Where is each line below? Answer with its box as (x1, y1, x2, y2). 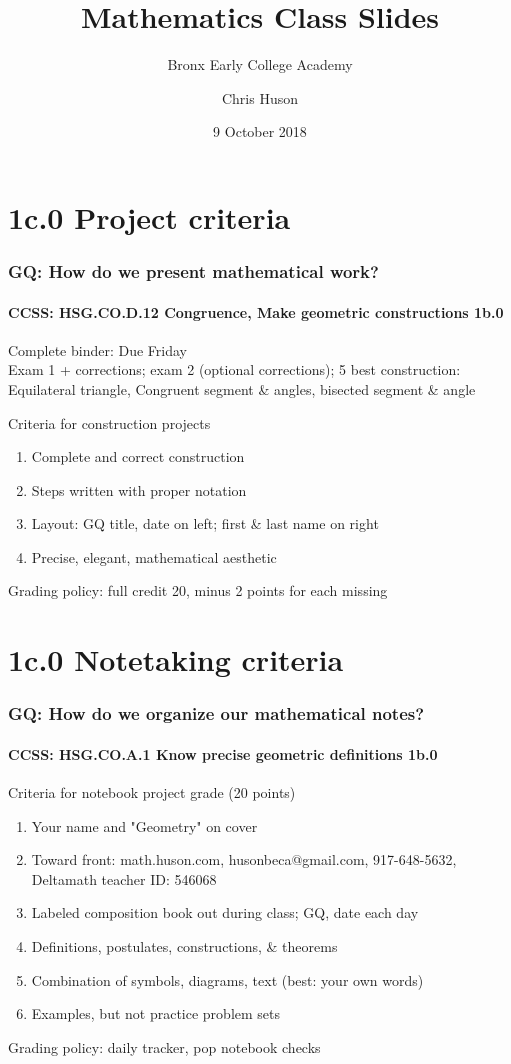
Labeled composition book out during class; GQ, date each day (31, 902, 419, 923)
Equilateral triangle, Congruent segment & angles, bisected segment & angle (8, 378, 476, 399)
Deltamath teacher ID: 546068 (31, 868, 217, 889)
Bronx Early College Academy (167, 54, 353, 75)
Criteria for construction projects (8, 412, 211, 433)
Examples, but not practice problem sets (31, 1003, 281, 1024)
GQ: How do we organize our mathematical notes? (8, 701, 425, 726)
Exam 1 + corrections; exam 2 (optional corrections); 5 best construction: (8, 359, 461, 380)
